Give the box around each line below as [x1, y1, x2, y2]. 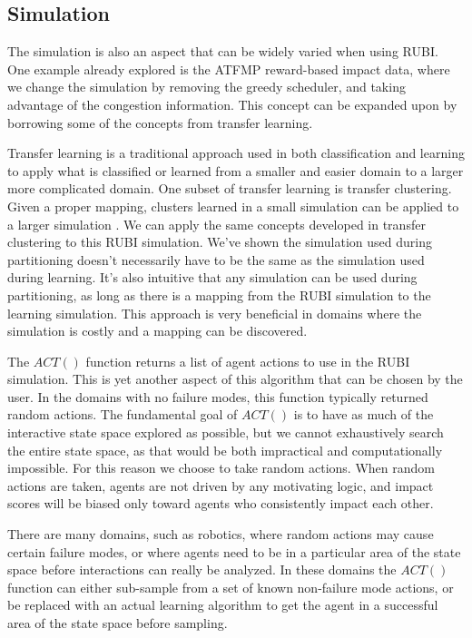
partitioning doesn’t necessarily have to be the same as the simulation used [7, 250, 425, 269]
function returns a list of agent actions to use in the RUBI [85, 351, 410, 370]
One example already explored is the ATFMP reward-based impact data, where [7, 59, 450, 78]
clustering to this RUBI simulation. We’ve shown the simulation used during [7, 232, 432, 251]
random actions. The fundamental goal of [7, 405, 238, 424]
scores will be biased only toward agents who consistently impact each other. [7, 494, 434, 513]
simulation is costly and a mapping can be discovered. [7, 321, 308, 340]
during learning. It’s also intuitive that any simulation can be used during [7, 268, 418, 287]
